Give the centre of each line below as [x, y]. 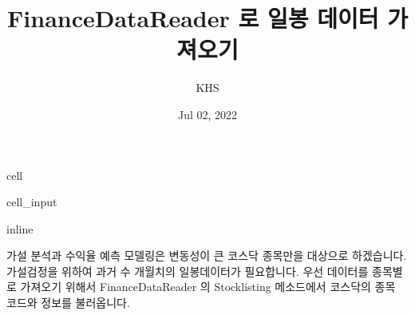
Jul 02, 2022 [207, 114]
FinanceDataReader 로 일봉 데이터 [193, 18]
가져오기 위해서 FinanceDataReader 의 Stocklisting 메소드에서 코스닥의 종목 [208, 287]
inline [20, 228]
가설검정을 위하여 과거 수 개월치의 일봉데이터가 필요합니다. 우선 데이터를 [188, 271]
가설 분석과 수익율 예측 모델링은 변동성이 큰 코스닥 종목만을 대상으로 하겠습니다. [207, 255]
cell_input [32, 202]
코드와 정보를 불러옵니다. [68, 303]
